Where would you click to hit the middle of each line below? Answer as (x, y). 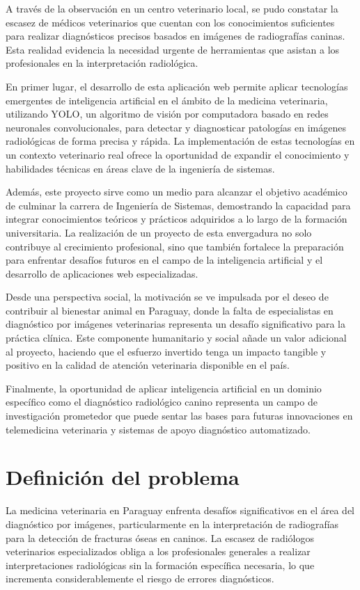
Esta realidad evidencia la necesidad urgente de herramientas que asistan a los (173, 49)
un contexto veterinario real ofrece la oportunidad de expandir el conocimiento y (178, 154)
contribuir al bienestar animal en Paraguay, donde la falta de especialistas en (170, 310)
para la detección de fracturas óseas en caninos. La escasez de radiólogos (160, 537)
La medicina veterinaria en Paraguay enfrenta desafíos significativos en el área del (180, 510)
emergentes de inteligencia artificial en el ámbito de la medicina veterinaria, (167, 100)
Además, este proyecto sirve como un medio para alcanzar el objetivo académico (177, 192)
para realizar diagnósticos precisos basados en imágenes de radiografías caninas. (175, 36)
